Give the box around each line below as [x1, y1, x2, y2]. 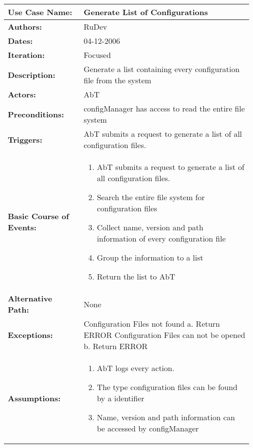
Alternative [8, 293, 53, 304]
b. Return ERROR [83, 340, 148, 352]
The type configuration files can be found [97, 381, 237, 392]
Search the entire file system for [97, 191, 205, 203]
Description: [8, 69, 55, 80]
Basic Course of [8, 210, 69, 222]
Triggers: [8, 133, 42, 145]
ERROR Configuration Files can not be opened [83, 329, 245, 340]
